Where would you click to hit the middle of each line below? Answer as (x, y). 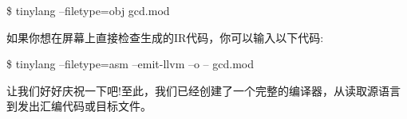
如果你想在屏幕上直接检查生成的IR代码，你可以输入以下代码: (165, 37)
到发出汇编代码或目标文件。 (79, 106)
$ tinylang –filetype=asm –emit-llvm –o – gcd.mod (130, 64)
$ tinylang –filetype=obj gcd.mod (88, 10)
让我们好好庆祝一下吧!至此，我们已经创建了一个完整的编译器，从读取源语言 (203, 90)
